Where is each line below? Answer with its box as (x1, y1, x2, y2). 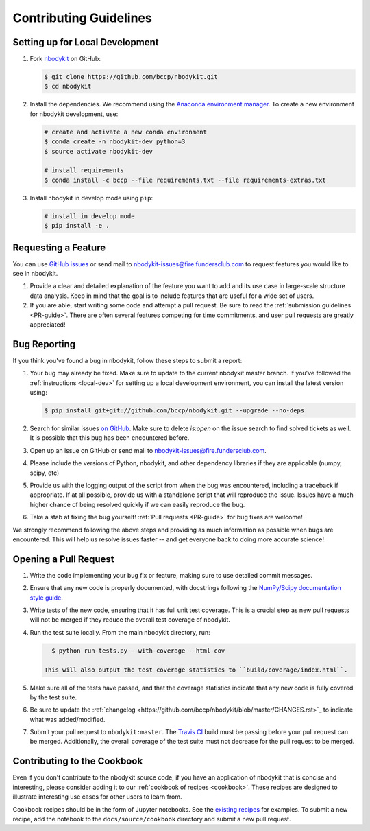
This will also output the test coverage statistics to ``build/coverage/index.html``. (44, 666, 348, 674)
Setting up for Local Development (12, 36, 159, 48)
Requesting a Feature (12, 242, 106, 253)
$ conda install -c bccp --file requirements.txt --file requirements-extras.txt (44, 176, 327, 184)
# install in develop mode (44, 212, 135, 220)
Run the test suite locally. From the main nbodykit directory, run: (29, 628, 210, 636)
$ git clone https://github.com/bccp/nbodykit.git (44, 73, 219, 81)
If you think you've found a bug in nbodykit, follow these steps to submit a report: (12, 356, 243, 364)
